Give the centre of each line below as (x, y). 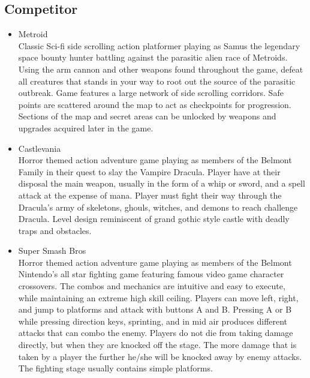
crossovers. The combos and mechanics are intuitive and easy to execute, (152, 286)
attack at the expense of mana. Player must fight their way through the (150, 195)
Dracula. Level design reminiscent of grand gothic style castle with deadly (154, 219)
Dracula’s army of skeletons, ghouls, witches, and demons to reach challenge (158, 207)
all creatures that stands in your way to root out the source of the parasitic (157, 81)
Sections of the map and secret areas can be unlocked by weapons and (147, 116)
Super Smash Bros (52, 250)
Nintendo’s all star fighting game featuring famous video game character (151, 274)
